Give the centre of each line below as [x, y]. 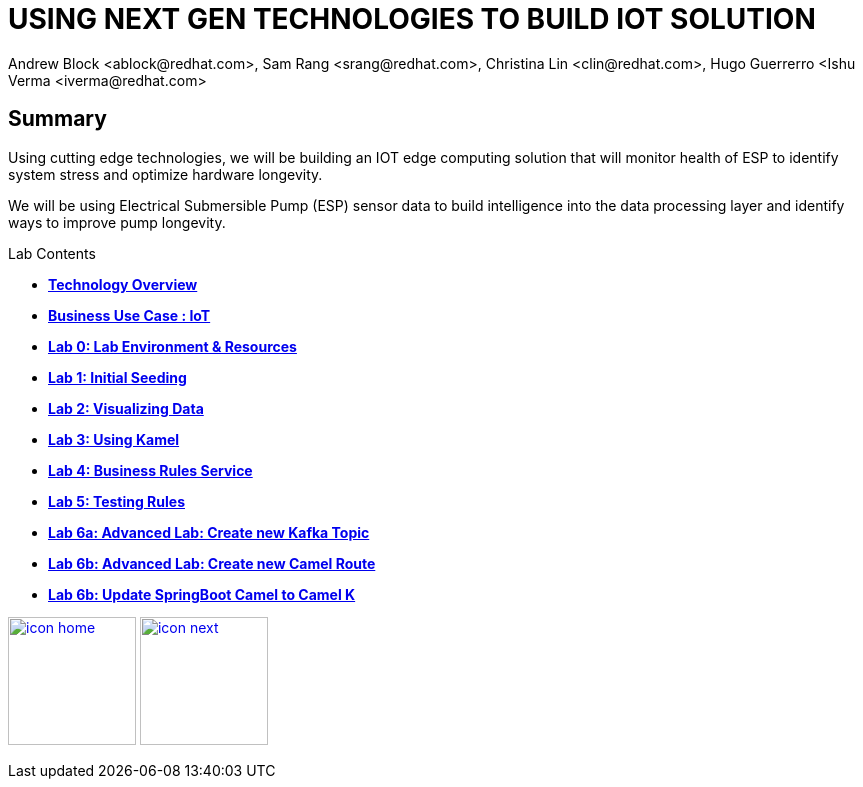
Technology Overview [123, 284]
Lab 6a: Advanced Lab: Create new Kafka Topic [209, 532]
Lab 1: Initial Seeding [117, 377]
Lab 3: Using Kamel [114, 439]
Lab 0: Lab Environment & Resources [172, 346]
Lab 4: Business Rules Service [150, 470]
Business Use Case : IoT [129, 315]
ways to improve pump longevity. [117, 222]
